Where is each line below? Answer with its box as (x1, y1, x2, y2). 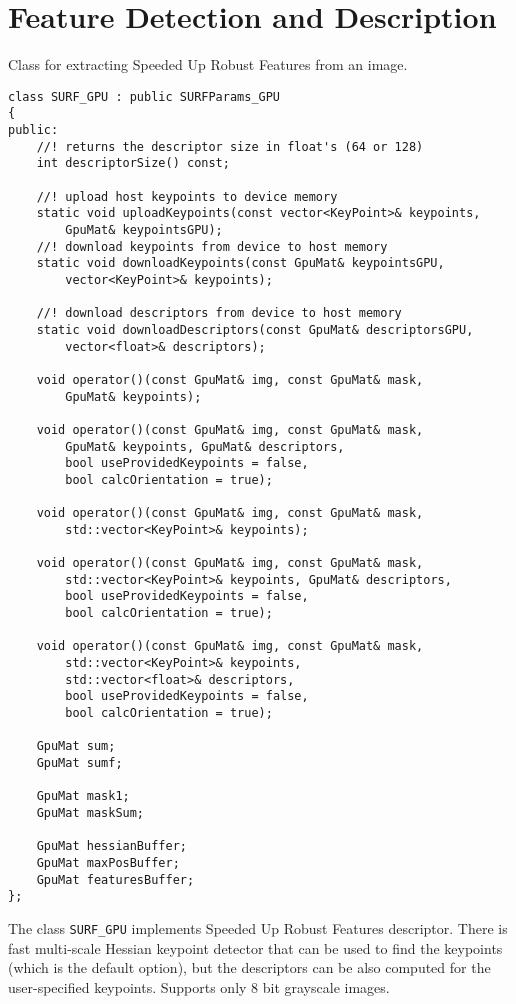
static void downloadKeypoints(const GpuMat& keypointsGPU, (36, 256, 445, 271)
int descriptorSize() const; (36, 156, 230, 171)
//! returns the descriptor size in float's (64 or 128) (36, 139, 424, 154)
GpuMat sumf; (36, 755, 123, 770)
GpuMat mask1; (36, 789, 130, 804)
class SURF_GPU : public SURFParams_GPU (8, 89, 281, 104)
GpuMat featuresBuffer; (36, 872, 195, 887)
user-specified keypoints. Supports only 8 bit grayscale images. (8, 976, 390, 997)
